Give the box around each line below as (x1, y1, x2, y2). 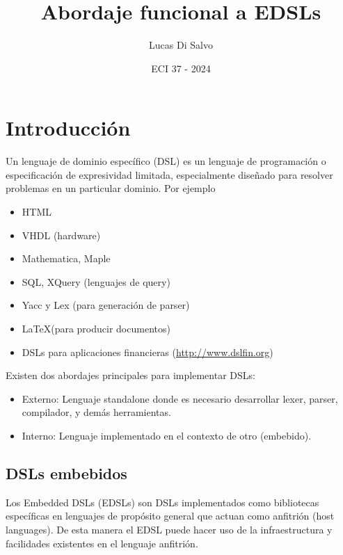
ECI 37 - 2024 (151, 61, 211, 75)
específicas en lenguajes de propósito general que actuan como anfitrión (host (6, 508, 335, 523)
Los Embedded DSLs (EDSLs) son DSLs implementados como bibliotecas (6, 494, 319, 509)
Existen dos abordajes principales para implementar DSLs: (6, 368, 255, 383)
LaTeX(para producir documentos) (22, 321, 170, 335)
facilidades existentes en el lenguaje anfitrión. (6, 536, 198, 550)
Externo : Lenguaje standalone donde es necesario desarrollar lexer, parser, (22, 391, 338, 405)
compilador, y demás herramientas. (22, 405, 171, 419)
